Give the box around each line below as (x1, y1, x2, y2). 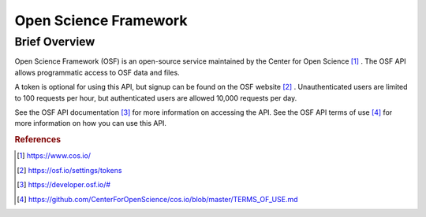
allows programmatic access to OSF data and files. (14, 68, 181, 77)
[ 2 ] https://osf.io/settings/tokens (17, 165, 122, 175)
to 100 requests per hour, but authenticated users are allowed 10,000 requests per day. (14, 93, 297, 102)
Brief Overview (14, 35, 95, 49)
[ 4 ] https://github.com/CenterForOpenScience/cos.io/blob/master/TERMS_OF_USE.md (17, 194, 299, 204)
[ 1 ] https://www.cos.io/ (17, 151, 91, 160)
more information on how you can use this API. (14, 119, 167, 128)
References (14, 134, 62, 145)
